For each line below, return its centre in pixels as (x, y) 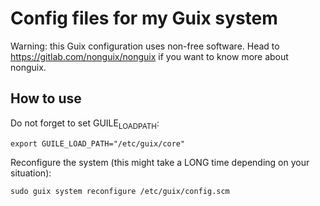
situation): (31, 173)
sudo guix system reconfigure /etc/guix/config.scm (120, 191)
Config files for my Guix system (144, 18)
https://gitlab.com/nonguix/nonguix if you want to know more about (149, 56)
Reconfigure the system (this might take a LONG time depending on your (160, 162)
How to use (46, 98)
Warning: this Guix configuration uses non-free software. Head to (145, 46)
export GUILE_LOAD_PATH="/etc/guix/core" (98, 143)
